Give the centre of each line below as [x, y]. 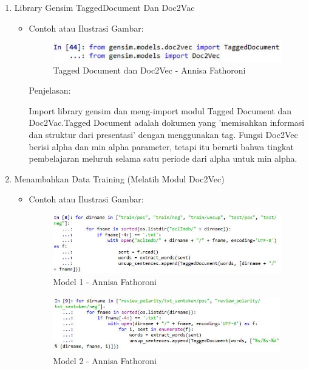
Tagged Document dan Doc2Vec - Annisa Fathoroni [149, 70]
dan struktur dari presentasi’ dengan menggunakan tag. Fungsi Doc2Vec [163, 134]
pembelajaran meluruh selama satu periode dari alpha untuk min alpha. [163, 158]
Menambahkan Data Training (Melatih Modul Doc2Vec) [119, 178]
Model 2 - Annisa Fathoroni [105, 361]
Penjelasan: [50, 90]
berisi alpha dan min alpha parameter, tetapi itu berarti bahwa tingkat [161, 146]
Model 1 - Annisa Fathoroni [105, 281]
